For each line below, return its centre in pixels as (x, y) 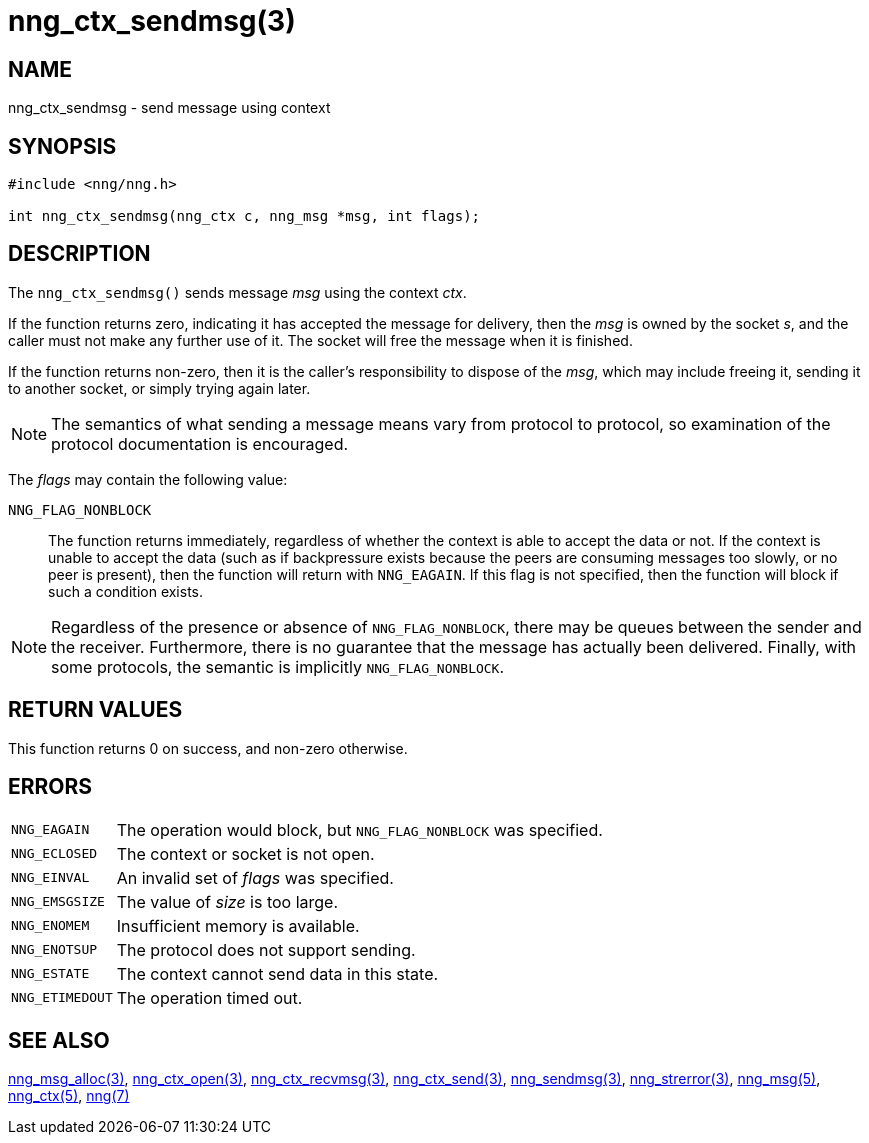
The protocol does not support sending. (266, 949)
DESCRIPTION (79, 254)
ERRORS (50, 787)
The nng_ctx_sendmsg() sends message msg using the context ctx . (237, 292)
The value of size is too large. (227, 901)
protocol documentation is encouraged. (200, 443)
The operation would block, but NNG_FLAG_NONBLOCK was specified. (359, 829)
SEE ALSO (59, 1040)
